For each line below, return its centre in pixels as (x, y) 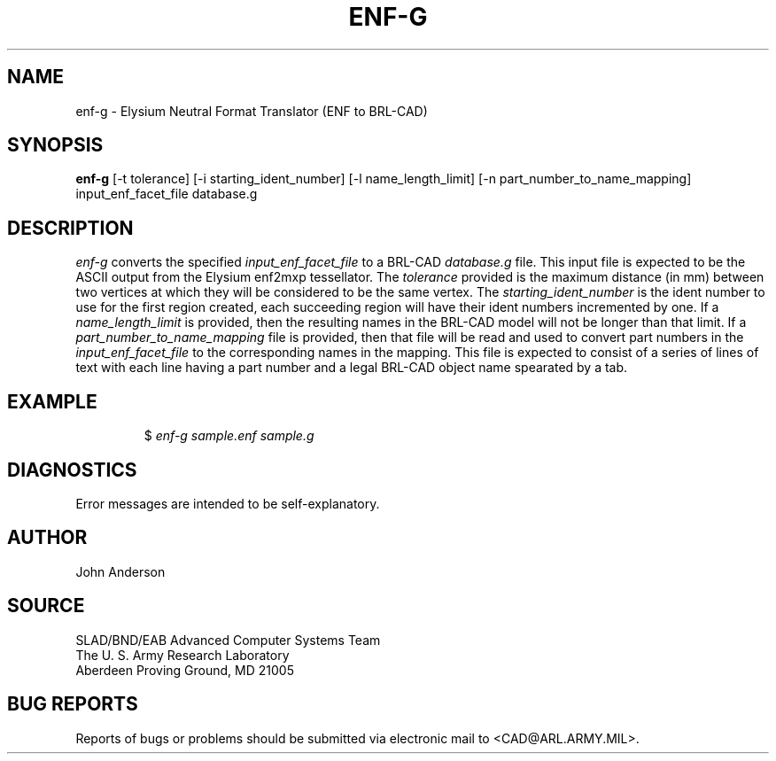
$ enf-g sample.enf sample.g (229, 436)
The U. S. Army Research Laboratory (182, 655)
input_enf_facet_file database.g (167, 194)
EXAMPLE (52, 401)
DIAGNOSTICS (72, 470)
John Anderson (120, 571)
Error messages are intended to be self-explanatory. (228, 503)
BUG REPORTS (73, 704)
